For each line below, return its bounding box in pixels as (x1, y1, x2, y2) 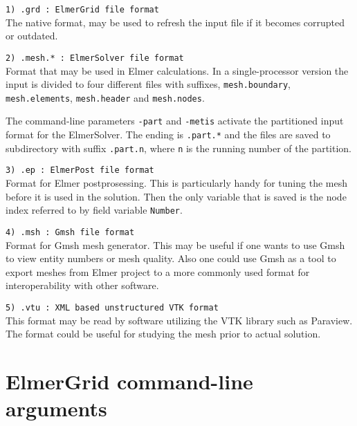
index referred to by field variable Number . (6, 203, 183, 217)
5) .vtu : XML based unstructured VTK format (6, 302, 219, 313)
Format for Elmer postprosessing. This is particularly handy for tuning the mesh (6, 176, 347, 190)
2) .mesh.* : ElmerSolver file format (6, 53, 184, 63)
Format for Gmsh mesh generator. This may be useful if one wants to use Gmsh (6, 237, 345, 252)
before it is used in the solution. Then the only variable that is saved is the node (6, 189, 347, 203)
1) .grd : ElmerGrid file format (6, 5, 159, 15)
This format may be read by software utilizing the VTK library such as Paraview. (6, 313, 353, 327)
